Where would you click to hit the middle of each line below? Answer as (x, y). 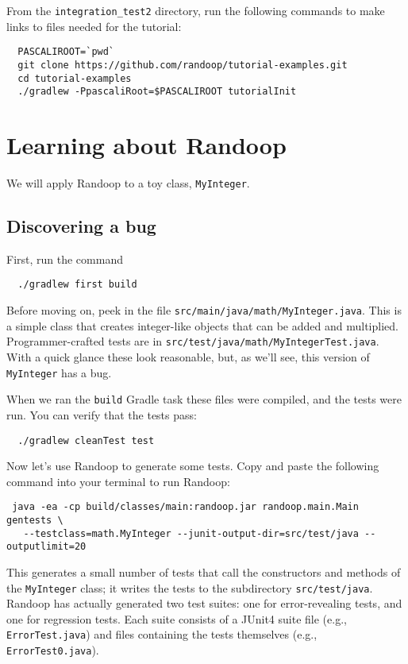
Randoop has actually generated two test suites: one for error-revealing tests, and (204, 603)
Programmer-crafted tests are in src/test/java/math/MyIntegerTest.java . (193, 341)
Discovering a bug (81, 226)
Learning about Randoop (146, 145)
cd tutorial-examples (75, 78)
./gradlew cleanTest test (86, 440)
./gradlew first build (77, 285)
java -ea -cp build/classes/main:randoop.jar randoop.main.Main (185, 507)
